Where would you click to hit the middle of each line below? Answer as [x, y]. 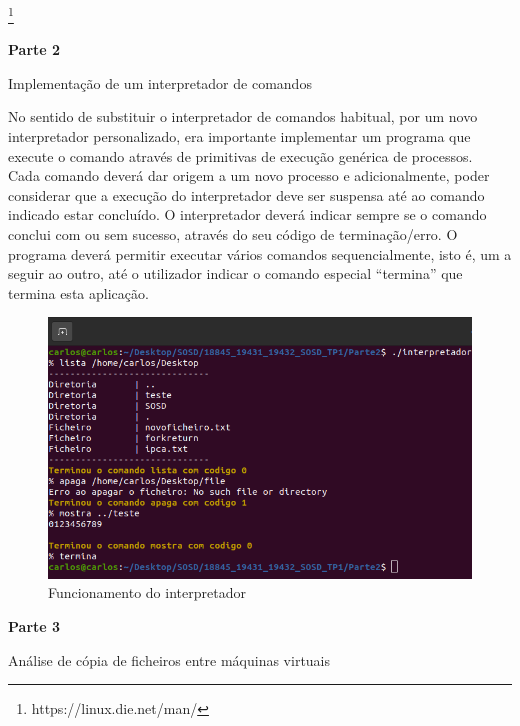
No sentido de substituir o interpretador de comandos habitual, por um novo [243, 116]
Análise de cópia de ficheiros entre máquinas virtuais [169, 659]
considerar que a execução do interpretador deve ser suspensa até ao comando [246, 194]
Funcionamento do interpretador [147, 592]
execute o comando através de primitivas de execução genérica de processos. [240, 155]
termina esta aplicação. [78, 292]
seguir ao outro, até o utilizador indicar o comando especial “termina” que [235, 273]
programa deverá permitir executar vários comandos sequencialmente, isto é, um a [260, 253]
